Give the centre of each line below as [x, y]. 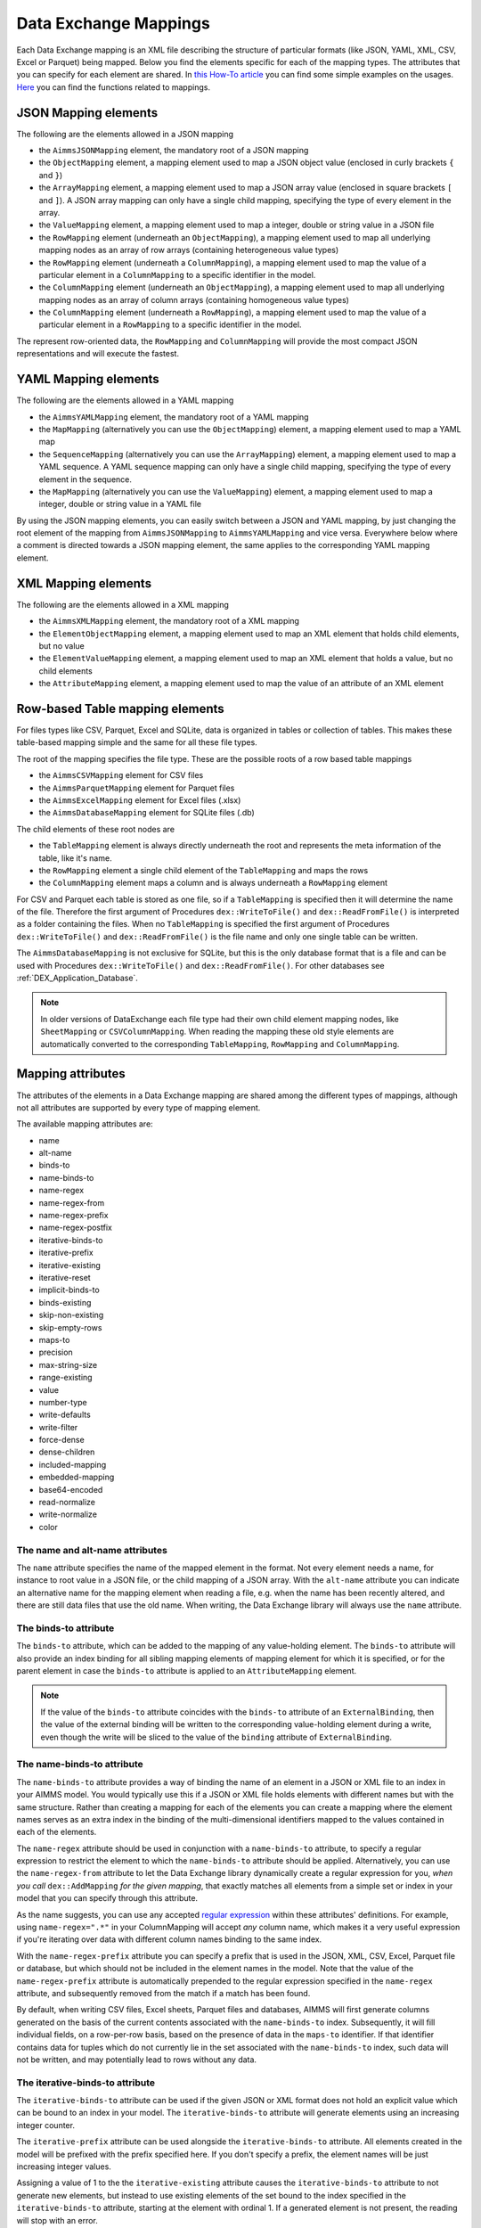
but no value [61, 645]
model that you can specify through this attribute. [107, 1898]
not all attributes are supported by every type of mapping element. [139, 1107]
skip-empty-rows [70, 1327]
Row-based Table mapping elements [120, 709]
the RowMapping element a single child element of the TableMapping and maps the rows [204, 870]
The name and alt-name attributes [92, 1550]
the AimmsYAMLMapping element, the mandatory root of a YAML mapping [174, 417]
